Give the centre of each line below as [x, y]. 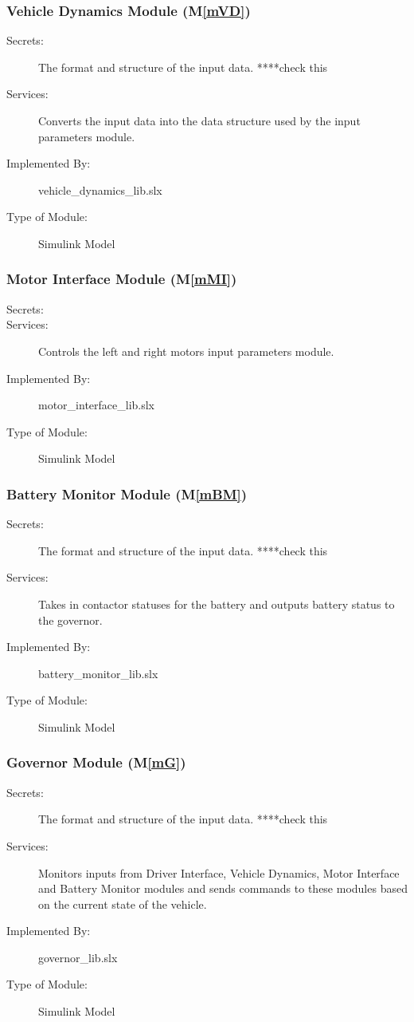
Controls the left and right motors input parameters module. [186, 351]
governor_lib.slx [78, 957]
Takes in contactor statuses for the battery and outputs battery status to [217, 604]
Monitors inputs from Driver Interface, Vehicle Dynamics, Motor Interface [219, 872]
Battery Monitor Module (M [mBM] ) [127, 493]
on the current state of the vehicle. [123, 904]
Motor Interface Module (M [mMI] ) [122, 279]
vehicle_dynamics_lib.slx [100, 189]
